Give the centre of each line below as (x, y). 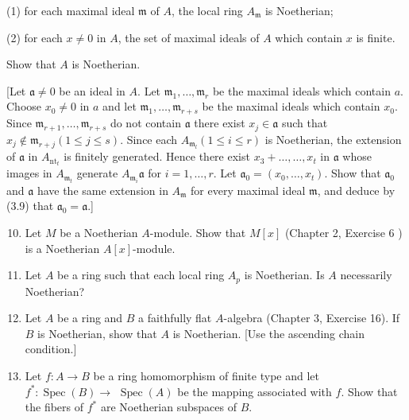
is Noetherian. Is (284, 275)
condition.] (51, 349)
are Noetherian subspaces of (168, 407)
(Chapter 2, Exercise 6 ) (343, 233)
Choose (24, 106)
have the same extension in (102, 190)
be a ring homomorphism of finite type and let (206, 376)
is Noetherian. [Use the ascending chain (269, 333)
